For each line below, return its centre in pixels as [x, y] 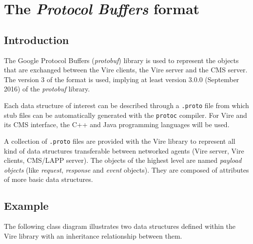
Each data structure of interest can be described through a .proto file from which [126, 105]
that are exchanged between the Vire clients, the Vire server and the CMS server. [126, 70]
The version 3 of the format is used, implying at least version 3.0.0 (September [122, 79]
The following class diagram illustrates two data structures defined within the [120, 226]
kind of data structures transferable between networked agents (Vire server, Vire [124, 150]
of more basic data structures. [49, 179]
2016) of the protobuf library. [47, 89]
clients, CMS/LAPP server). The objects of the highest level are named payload [123, 160]
